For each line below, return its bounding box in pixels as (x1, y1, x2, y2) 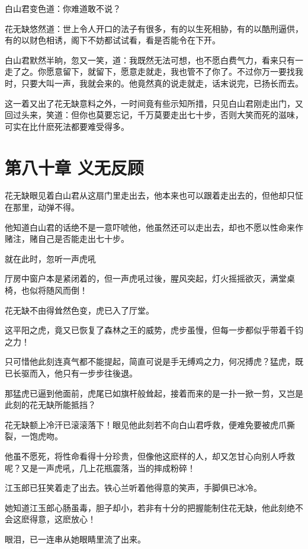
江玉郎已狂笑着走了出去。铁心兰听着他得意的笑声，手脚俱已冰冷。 (5, 481, 262, 494)
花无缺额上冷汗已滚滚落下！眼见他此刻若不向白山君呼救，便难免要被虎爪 (5, 418, 287, 430)
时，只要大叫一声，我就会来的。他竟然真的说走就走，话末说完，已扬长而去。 (5, 76, 303, 89)
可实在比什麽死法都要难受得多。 (5, 120, 129, 132)
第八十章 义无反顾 (5, 155, 144, 179)
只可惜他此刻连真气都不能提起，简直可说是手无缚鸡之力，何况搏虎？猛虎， (5, 355, 295, 368)
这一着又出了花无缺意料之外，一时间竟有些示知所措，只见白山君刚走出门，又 (5, 97, 303, 109)
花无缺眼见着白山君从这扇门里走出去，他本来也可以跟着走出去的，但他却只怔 (5, 189, 303, 202)
